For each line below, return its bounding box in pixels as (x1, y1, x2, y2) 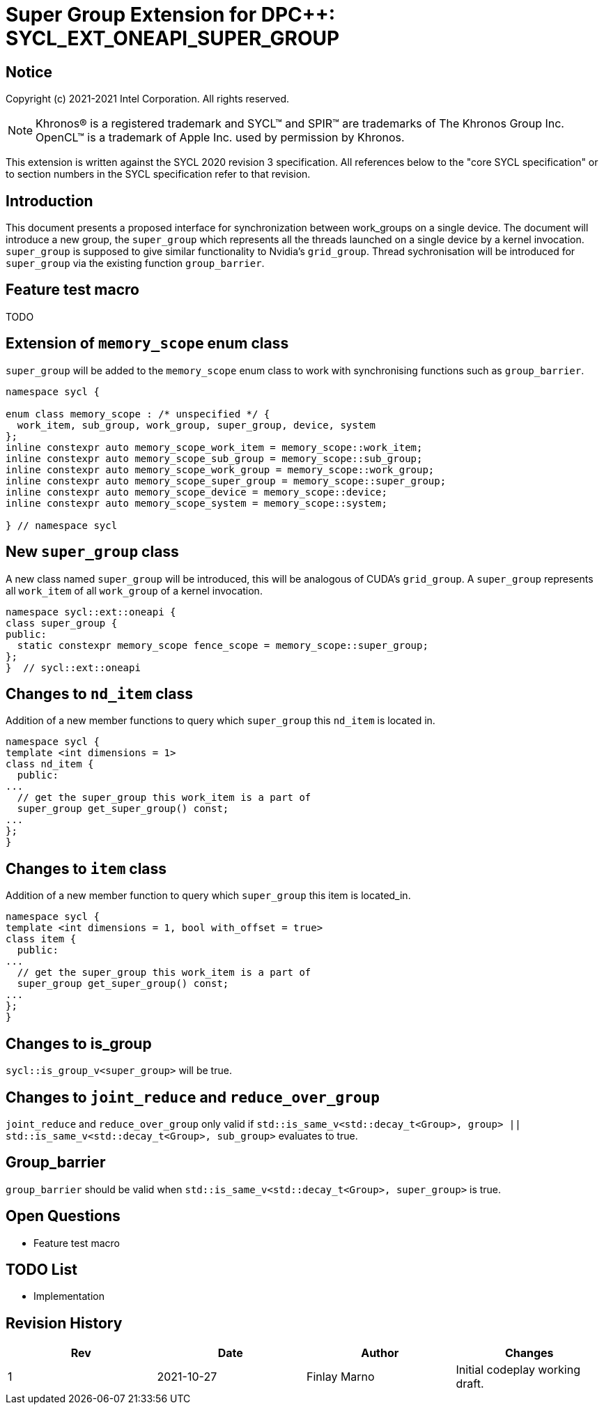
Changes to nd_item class (6, 684, 193, 703)
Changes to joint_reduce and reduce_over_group (6, 1088, 380, 1106)
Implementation (33, 1290, 104, 1303)
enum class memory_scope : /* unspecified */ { (6, 408, 270, 420)
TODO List (6, 1261, 77, 1279)
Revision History (6, 1314, 123, 1332)
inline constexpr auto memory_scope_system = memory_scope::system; (6, 497, 387, 509)
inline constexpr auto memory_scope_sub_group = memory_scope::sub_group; (6, 452, 423, 464)
